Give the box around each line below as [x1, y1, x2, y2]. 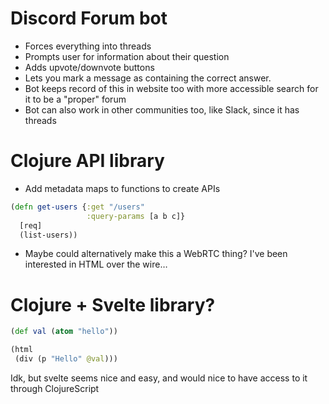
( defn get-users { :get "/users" [10, 202, 145, 212]
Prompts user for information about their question [24, 50, 230, 62]
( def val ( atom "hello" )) [10, 327, 118, 337]
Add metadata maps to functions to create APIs [24, 182, 221, 194]
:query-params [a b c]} [86, 211, 186, 221]
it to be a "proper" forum [24, 93, 127, 105]
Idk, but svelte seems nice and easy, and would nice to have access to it [10, 372, 308, 384]
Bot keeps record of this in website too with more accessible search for [24, 82, 319, 94]
